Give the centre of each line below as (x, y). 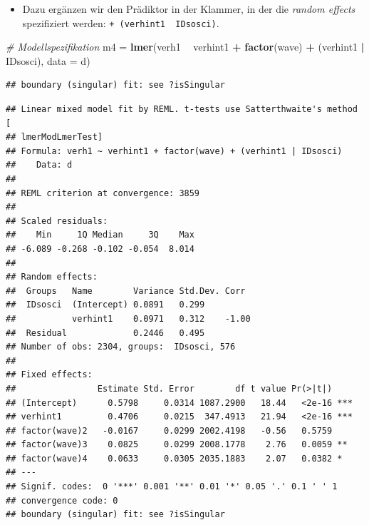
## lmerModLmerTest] (54, 137)
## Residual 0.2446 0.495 (105, 333)
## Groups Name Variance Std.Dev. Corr (126, 291)
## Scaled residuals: (57, 221)
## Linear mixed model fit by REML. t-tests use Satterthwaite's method (182, 109)
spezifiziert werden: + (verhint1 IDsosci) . (121, 22)
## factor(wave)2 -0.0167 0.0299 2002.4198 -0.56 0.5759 (169, 430)
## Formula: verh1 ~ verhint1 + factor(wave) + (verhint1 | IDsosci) (174, 151)
